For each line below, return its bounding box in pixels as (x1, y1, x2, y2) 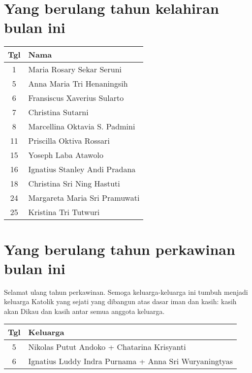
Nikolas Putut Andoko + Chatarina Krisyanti (28, 341, 186, 353)
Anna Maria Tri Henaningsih (28, 78, 128, 90)
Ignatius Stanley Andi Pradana (28, 163, 136, 175)
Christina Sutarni (28, 106, 89, 118)
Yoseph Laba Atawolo (28, 149, 103, 161)
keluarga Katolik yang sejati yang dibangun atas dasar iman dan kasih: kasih (4, 296, 237, 307)
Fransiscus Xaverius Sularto (28, 92, 124, 104)
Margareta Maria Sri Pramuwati (28, 192, 140, 204)
